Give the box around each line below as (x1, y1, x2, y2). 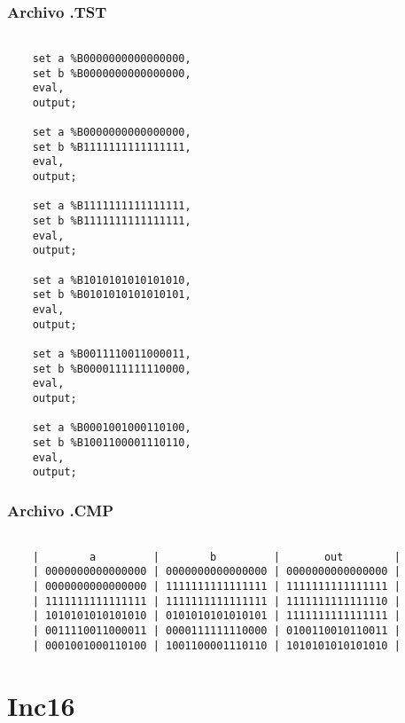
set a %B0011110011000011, (32, 348, 191, 360)
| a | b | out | (32, 550, 401, 563)
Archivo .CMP (7, 499, 114, 521)
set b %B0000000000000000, (32, 67, 191, 80)
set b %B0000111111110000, (32, 362, 191, 375)
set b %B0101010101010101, (32, 288, 191, 302)
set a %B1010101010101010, (32, 273, 191, 287)
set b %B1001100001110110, (32, 436, 191, 449)
